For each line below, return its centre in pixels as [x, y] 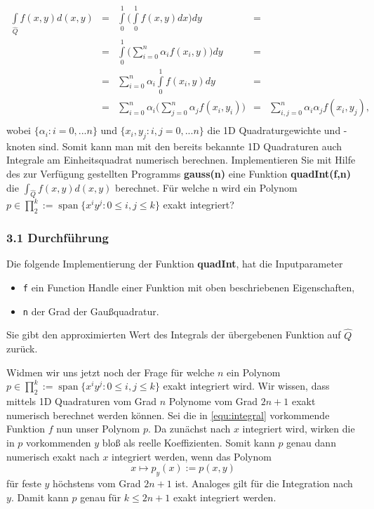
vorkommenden [59, 442]
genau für [101, 497]
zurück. [22, 349]
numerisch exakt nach [53, 456]
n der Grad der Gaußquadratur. [91, 311]
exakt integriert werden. [225, 497]
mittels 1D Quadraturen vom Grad [82, 401]
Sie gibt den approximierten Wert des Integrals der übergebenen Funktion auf [174, 335]
